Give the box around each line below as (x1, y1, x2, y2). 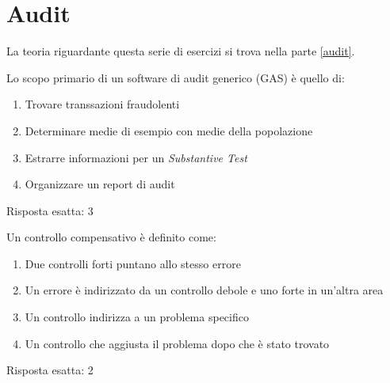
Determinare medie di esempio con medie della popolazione (25, 122, 313, 138)
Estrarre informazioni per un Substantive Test (25, 149, 247, 165)
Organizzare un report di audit (25, 176, 175, 192)
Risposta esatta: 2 (6, 362, 94, 378)
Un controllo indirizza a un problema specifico (25, 309, 249, 325)
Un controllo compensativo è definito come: (6, 229, 216, 245)
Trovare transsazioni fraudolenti (25, 96, 180, 112)
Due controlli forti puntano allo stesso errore (25, 255, 241, 271)
